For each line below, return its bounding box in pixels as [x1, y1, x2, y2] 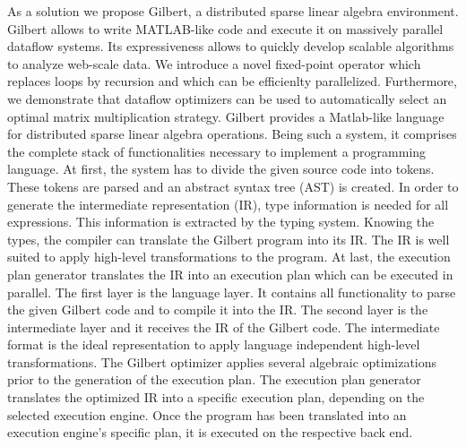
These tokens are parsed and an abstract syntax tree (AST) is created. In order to [7, 176, 459, 195]
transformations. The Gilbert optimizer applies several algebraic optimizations [7, 352, 437, 371]
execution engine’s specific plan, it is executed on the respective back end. [7, 423, 413, 442]
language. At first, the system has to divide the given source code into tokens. [7, 159, 435, 178]
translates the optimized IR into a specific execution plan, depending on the [7, 388, 425, 407]
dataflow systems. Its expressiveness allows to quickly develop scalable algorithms [7, 37, 454, 56]
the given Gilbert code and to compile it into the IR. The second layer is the [7, 300, 428, 319]
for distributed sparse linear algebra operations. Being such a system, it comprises [7, 125, 457, 143]
